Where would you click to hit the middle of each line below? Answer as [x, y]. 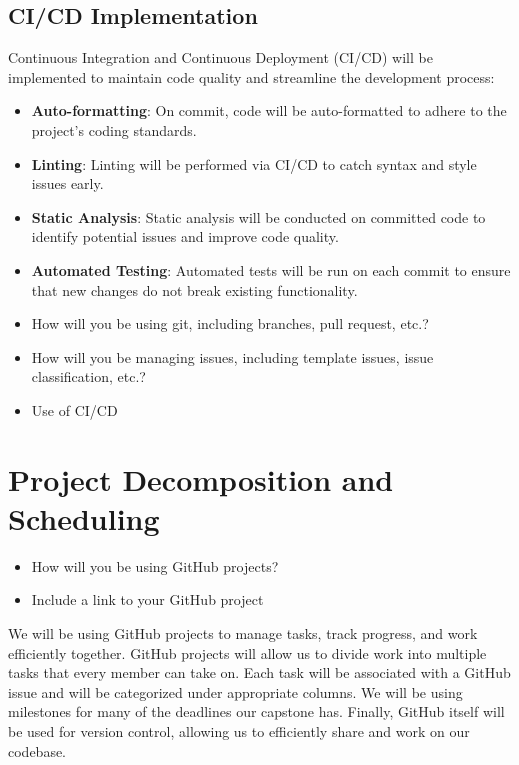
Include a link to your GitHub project [147, 599]
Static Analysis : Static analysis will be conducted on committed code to [258, 216]
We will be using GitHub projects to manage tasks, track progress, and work [243, 633]
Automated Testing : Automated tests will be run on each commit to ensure [271, 269]
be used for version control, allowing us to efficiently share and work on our [239, 730]
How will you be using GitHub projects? [155, 565]
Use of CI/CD [74, 409]
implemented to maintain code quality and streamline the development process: [251, 76]
